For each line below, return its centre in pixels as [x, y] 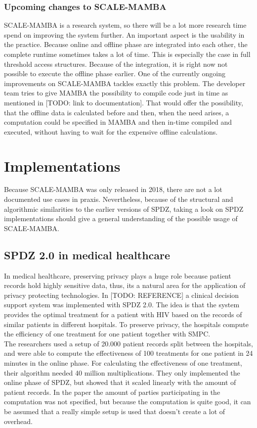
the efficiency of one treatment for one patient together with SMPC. [107, 334]
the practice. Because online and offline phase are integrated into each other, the [126, 44]
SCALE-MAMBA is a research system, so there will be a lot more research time [125, 25]
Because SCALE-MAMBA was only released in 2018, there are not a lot [113, 189]
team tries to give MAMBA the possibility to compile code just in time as [116, 93]
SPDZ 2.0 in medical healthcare [87, 255]
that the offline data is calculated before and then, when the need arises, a [117, 112]
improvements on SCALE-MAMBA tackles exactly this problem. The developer [125, 83]
